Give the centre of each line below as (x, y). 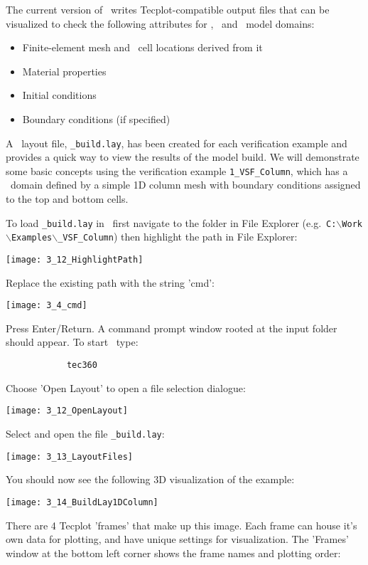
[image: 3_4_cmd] (47, 306)
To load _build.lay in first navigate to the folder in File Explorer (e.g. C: (171, 222)
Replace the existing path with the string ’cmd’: (110, 282)
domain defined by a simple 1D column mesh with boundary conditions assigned (185, 185)
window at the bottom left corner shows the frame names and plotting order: (173, 553)
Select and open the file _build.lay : (85, 433)
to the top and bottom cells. (67, 199)
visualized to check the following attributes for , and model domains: (160, 23)
